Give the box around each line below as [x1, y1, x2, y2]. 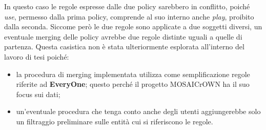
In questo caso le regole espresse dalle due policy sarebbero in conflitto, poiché [4, 1, 250, 11]
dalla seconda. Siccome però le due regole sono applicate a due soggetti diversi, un [4, 21, 262, 32]
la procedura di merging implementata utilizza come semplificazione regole [16, 68, 250, 79]
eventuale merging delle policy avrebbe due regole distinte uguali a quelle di [4, 31, 242, 42]
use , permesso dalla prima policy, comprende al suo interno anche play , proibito [4, 11, 254, 22]
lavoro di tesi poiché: [4, 51, 69, 62]
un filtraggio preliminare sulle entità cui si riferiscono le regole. [16, 116, 213, 126]
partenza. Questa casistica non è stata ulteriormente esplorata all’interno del [4, 41, 244, 52]
